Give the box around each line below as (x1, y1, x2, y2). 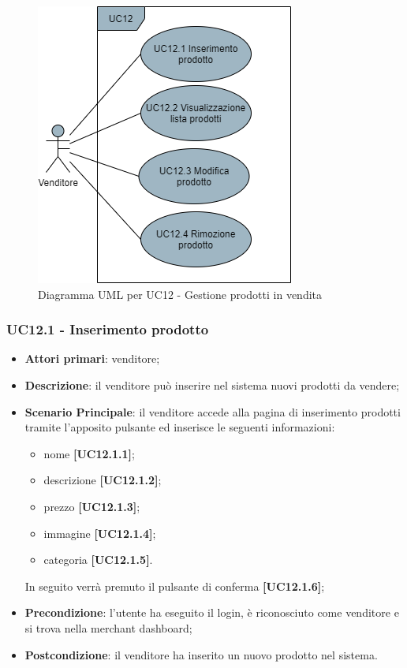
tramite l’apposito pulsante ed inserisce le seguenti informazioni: (24, 419, 335, 435)
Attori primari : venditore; (24, 350, 160, 367)
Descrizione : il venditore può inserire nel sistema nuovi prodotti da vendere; (24, 377, 400, 393)
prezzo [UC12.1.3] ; (43, 498, 140, 514)
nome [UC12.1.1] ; (43, 445, 135, 461)
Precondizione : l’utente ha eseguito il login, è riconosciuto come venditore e (24, 604, 399, 621)
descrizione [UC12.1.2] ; (43, 472, 162, 488)
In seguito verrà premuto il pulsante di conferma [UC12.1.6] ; (24, 577, 325, 594)
